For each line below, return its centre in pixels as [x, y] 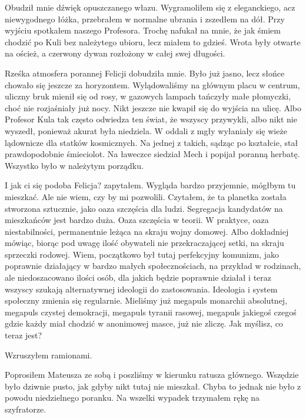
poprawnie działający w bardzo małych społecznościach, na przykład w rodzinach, [153, 266]
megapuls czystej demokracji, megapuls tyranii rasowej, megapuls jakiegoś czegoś [151, 312]
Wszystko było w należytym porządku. [74, 165]
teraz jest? [24, 335]
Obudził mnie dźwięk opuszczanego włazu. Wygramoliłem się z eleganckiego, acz [150, 7]
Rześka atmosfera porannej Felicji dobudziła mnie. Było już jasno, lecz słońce [145, 73]
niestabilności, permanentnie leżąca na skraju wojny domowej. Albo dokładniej [147, 231]
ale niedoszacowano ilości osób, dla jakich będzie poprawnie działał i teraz [138, 277]
